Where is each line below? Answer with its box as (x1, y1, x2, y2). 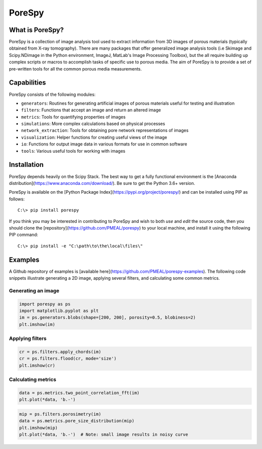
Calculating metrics (9, 376, 57, 383)
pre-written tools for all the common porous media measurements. (9, 66, 142, 72)
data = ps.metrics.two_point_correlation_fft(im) (19, 390, 140, 395)
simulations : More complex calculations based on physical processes (21, 121, 165, 126)
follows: (9, 196, 25, 202)
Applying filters (9, 335, 47, 342)
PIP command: (9, 232, 38, 238)
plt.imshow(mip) (19, 425, 58, 431)
